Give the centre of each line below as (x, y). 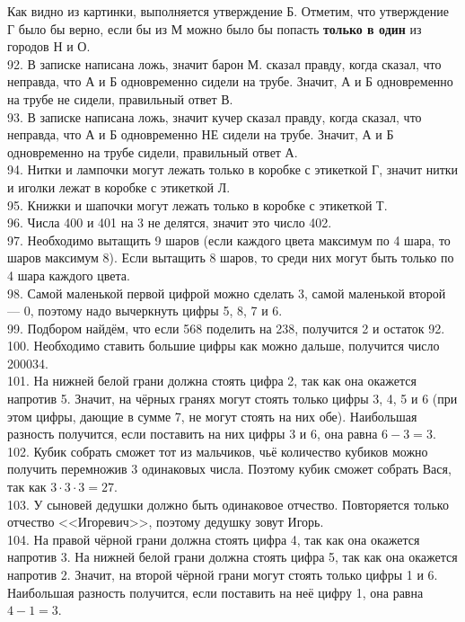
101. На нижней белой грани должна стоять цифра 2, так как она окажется (212, 381)
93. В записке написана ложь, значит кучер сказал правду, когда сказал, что (215, 116)
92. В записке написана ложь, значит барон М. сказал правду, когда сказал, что (224, 63)
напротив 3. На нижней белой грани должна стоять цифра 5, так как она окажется (232, 557)
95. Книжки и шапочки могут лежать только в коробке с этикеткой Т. (197, 204)
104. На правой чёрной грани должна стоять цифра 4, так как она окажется (214, 539)
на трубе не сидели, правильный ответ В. (120, 98)
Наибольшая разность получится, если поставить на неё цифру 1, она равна (215, 592)
